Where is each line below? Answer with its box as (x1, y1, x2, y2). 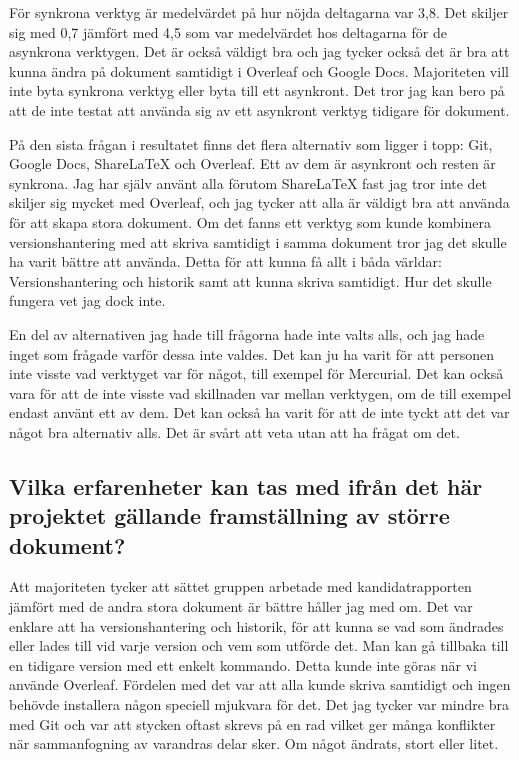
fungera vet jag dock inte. (9, 290, 166, 311)
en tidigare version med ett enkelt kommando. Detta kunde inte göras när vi (9, 654, 477, 675)
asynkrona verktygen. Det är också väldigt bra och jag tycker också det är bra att (9, 41, 510, 62)
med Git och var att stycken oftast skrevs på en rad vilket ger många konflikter (9, 713, 496, 734)
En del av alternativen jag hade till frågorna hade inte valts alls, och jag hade (9, 323, 485, 344)
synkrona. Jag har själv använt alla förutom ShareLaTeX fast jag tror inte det (9, 172, 488, 193)
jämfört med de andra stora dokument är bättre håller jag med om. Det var (9, 596, 473, 617)
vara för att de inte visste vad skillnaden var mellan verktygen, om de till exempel (9, 382, 512, 403)
